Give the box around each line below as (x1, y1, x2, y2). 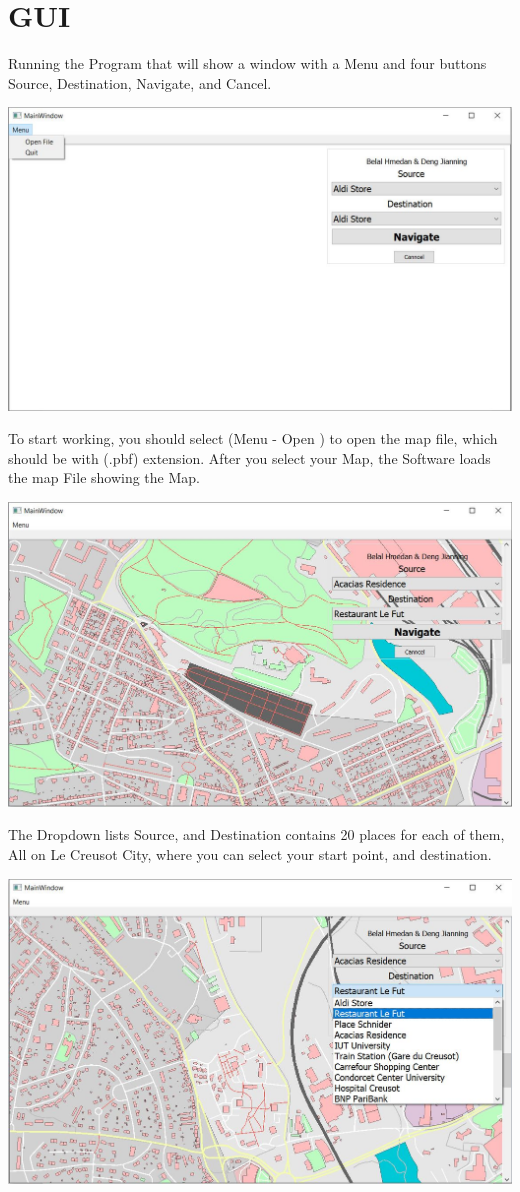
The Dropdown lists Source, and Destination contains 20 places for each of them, (8, 824, 505, 845)
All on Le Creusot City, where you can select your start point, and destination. (8, 844, 492, 865)
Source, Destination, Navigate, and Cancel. (8, 72, 272, 93)
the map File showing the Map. (8, 467, 200, 488)
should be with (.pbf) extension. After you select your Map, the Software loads (8, 447, 491, 468)
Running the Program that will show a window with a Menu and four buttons (8, 53, 487, 74)
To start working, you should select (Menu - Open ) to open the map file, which (8, 428, 498, 449)
